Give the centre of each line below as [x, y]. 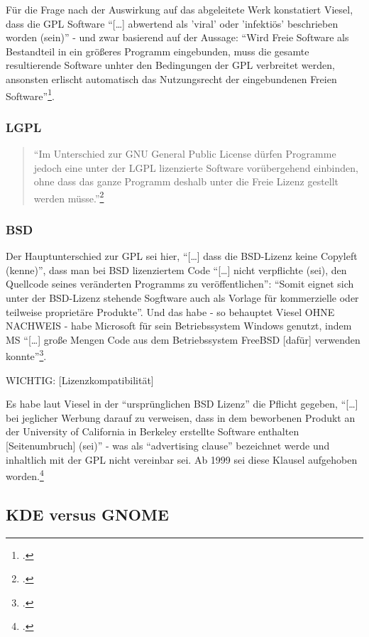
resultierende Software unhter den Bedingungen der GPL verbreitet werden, [170, 65]
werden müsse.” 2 [69, 197]
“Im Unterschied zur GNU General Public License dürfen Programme [185, 154]
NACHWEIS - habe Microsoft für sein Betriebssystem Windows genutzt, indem [179, 326]
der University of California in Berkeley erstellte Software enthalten [153, 431]
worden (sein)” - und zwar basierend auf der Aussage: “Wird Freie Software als [177, 37]
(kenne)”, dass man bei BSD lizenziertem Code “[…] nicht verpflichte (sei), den [176, 269]
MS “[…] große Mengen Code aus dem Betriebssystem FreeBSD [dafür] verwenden [183, 339]
